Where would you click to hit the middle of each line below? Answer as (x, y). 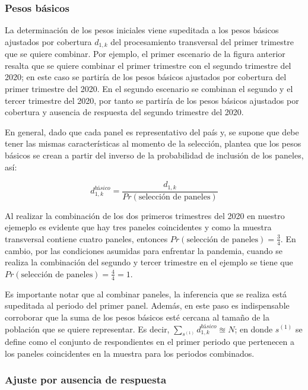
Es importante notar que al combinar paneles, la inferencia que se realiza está (146, 294)
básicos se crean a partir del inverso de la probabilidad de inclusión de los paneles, (154, 155)
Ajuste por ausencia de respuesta (86, 380)
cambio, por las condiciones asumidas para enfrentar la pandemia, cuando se (144, 250)
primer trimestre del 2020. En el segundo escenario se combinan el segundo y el (149, 89)
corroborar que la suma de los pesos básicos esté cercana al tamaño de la (137, 317)
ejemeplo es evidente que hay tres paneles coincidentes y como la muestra (138, 227)
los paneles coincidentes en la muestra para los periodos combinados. (130, 353)
